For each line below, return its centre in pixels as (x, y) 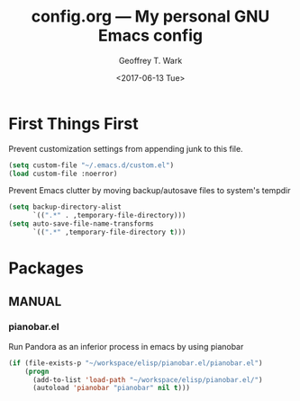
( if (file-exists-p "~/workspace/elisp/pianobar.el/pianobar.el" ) (136, 363)
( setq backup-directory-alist (65, 207)
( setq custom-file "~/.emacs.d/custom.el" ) (91, 165)
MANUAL (35, 302)
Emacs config (150, 36)
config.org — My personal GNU (150, 17)
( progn (37, 371)
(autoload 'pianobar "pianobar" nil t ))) (111, 388)
